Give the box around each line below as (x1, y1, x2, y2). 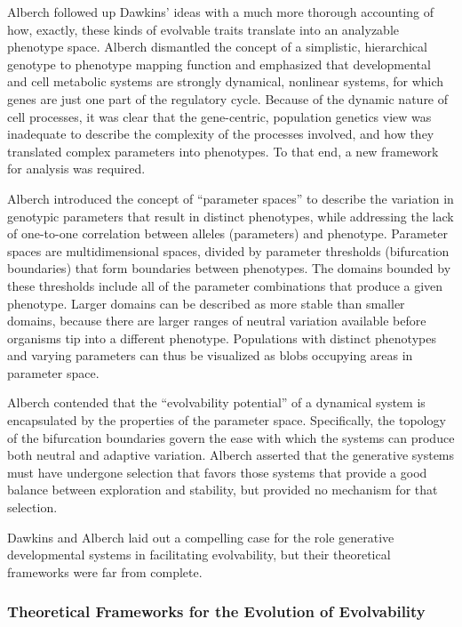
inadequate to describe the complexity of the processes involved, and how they (7, 125, 434, 143)
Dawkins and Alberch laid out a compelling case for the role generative (7, 527, 394, 546)
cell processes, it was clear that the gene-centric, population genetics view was (7, 107, 432, 125)
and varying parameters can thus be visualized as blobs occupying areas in (7, 346, 413, 365)
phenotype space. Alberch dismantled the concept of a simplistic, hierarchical (7, 37, 427, 56)
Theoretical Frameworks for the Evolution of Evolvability (7, 600, 426, 623)
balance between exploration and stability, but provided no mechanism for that (7, 480, 438, 499)
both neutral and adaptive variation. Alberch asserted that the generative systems (7, 446, 455, 464)
